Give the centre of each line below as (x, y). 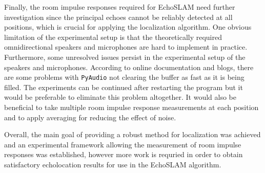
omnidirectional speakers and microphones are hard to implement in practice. (126, 47)
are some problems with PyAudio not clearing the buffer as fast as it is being (124, 77)
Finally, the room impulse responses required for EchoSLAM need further (120, 7)
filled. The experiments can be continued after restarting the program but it (124, 87)
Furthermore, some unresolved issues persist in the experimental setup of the (125, 57)
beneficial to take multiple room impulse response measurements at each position (131, 107)
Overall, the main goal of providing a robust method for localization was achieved (132, 134)
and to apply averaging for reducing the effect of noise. (90, 117)
